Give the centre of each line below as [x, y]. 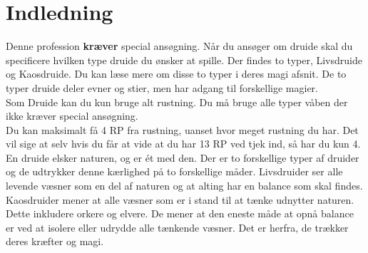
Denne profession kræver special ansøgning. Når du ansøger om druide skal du [179, 46]
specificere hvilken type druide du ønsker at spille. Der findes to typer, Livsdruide [184, 60]
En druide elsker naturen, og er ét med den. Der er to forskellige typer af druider [183, 157]
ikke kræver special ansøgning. [72, 116]
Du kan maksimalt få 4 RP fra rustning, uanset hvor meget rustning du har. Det [182, 129]
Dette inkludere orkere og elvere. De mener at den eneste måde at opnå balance [180, 213]
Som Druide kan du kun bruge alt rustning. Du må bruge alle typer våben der [177, 102]
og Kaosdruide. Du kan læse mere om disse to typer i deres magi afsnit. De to [176, 74]
